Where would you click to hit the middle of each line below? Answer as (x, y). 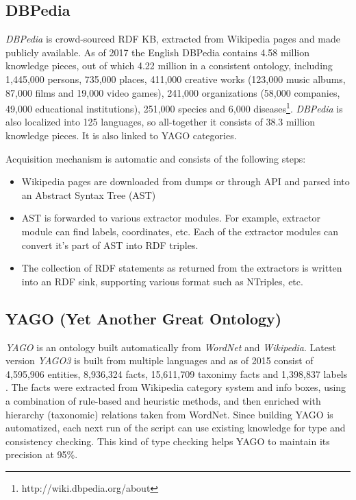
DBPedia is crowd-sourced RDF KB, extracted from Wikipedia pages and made (173, 39)
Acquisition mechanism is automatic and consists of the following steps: (156, 158)
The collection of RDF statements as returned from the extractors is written (182, 268)
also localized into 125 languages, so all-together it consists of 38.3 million (160, 122)
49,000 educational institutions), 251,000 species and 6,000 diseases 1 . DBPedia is (174, 107)
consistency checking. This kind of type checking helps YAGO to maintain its (168, 441)
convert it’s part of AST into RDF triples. (110, 245)
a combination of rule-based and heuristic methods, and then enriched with (163, 400)
